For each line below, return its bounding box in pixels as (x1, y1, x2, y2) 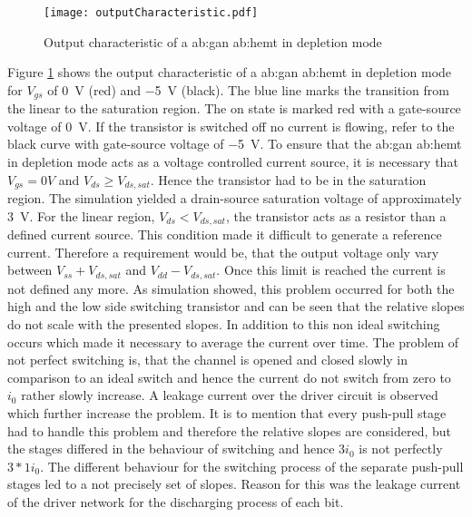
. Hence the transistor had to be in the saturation (150, 170, 427, 189)
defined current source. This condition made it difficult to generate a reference (7, 225, 442, 244)
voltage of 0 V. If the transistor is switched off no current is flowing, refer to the (7, 116, 455, 135)
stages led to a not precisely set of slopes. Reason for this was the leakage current (7, 474, 461, 493)
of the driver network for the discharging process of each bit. (7, 492, 344, 511)
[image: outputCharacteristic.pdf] (44, 6, 259, 19)
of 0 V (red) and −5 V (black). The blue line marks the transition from (47, 80, 449, 99)
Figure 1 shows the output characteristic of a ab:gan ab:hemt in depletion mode (7, 63, 452, 82)
